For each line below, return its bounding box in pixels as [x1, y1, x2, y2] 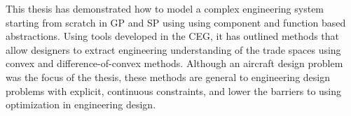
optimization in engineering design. [6, 97, 156, 112]
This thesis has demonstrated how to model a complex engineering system [6, 1, 324, 15]
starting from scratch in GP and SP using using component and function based [6, 15, 346, 29]
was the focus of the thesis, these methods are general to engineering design [6, 69, 330, 84]
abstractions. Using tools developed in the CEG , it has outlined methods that [6, 29, 340, 43]
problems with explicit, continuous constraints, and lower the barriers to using [6, 83, 342, 98]
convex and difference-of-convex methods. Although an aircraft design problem [6, 56, 343, 71]
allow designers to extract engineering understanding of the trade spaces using [6, 42, 341, 57]
